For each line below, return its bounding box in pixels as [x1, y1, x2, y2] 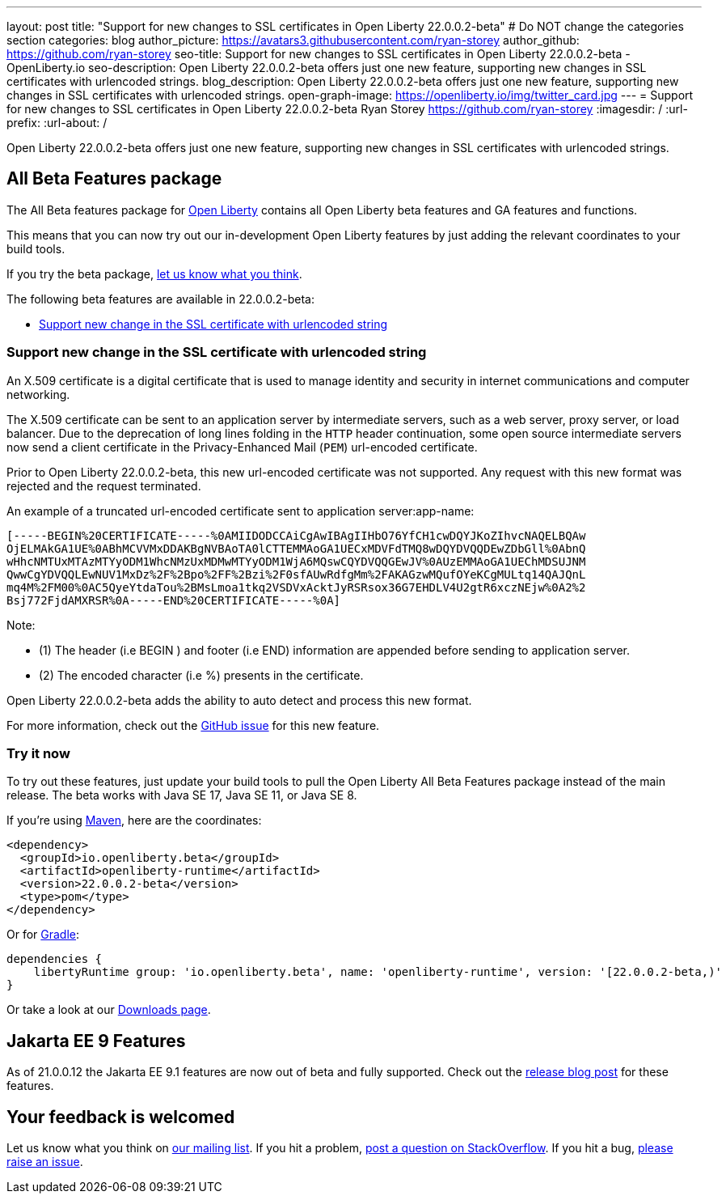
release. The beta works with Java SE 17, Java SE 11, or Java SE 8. [6, 788, 357, 803]
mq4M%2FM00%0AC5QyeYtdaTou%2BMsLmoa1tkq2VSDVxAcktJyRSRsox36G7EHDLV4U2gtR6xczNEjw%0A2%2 [6, 580, 586, 594]
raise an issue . [6, 1155, 83, 1169]
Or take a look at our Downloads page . [6, 1003, 211, 1017]
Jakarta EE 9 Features [6, 1030, 186, 1051]
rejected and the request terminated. [6, 478, 201, 493]
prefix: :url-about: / [6, 116, 108, 129]
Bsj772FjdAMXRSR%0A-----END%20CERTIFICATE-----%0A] [6, 593, 341, 607]
